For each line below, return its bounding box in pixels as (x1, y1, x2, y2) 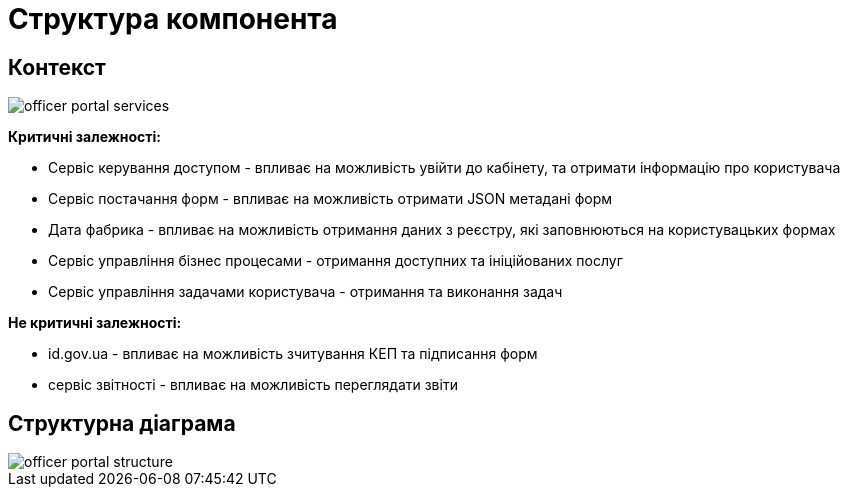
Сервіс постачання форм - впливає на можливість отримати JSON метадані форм (48, 190, 612, 208)
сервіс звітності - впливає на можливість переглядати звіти (48, 376, 458, 394)
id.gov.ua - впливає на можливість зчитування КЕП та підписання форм (48, 345, 538, 363)
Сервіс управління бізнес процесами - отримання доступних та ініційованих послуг (48, 252, 623, 270)
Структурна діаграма (8, 410, 236, 436)
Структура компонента (8, 2, 338, 36)
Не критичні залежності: (8, 314, 182, 332)
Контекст (8, 54, 106, 80)
